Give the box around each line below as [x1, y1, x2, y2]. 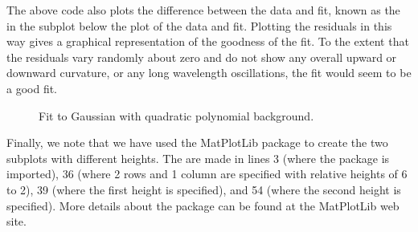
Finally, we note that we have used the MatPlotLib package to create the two [6, 134, 388, 151]
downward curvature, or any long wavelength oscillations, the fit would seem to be [6, 64, 412, 81]
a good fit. [6, 79, 58, 96]
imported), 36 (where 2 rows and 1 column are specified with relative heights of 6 [6, 165, 408, 182]
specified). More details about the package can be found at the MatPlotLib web [6, 197, 400, 214]
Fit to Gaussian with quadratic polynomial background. [39, 107, 314, 124]
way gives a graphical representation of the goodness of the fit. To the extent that [6, 33, 409, 50]
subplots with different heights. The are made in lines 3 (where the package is [6, 149, 390, 166]
